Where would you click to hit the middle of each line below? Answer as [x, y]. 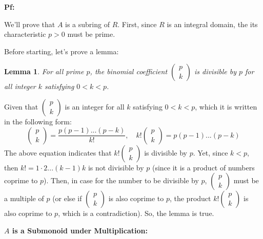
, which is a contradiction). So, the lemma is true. [136, 213]
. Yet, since [210, 152]
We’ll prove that [30, 24]
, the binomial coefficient [129, 71]
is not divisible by [116, 167]
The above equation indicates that [58, 152]
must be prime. [91, 34]
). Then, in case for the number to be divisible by [121, 180]
